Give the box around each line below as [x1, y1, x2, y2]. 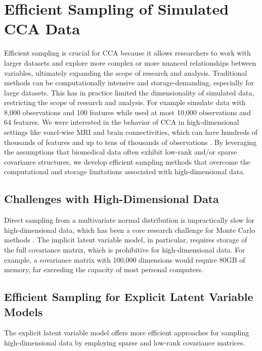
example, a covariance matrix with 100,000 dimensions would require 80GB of [4, 254, 245, 265]
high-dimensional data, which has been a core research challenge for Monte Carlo [4, 224, 255, 235]
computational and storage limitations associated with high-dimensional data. [4, 166, 245, 177]
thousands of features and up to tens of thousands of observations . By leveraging [4, 136, 257, 147]
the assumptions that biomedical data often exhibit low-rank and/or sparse [4, 146, 237, 157]
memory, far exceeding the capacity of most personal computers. [4, 264, 203, 275]
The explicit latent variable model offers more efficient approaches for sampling [4, 327, 249, 338]
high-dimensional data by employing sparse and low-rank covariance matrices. [4, 337, 245, 347]
